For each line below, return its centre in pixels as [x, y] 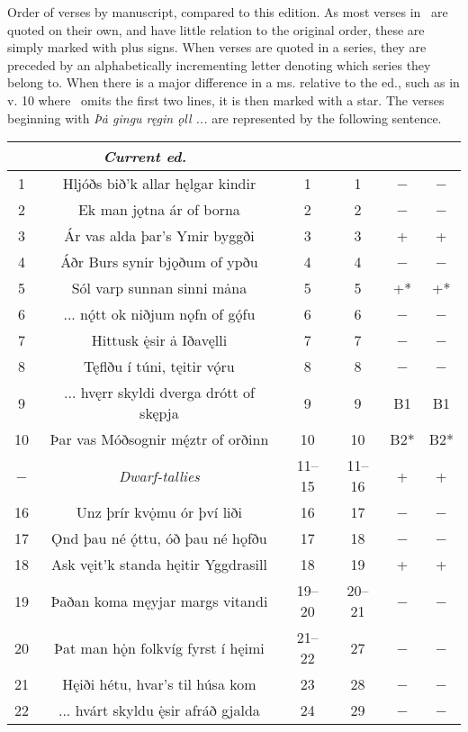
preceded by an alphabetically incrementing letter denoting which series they [219, 64]
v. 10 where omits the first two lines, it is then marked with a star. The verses [226, 99]
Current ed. [145, 157]
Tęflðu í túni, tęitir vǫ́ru [159, 366]
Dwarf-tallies [159, 475]
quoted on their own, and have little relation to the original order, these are [216, 29]
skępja [159, 413]
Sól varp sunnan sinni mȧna [159, 288]
